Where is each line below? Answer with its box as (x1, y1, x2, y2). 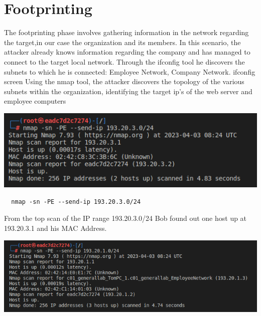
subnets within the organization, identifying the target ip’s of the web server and (4, 86, 252, 96)
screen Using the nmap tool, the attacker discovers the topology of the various (4, 76, 244, 87)
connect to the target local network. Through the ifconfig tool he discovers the (4, 56, 245, 67)
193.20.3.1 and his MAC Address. (4, 223, 107, 233)
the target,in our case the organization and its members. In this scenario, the (4, 37, 241, 47)
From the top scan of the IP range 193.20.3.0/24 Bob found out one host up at (4, 213, 247, 223)
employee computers (4, 96, 66, 106)
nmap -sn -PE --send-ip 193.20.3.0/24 (11, 198, 141, 205)
